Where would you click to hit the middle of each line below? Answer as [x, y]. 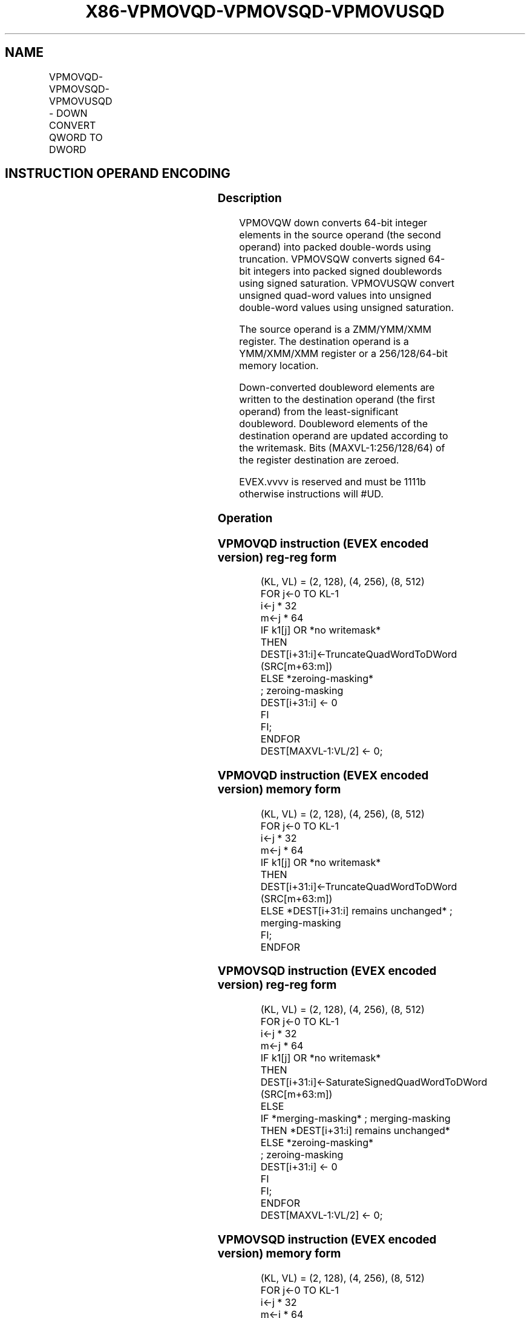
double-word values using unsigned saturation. [347, 308]
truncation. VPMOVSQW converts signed [332, 259]
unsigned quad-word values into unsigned [335, 296]
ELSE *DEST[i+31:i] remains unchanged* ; [356, 910]
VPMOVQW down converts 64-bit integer [333, 223]
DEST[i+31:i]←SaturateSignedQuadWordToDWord [374, 1082]
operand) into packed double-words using [335, 247]
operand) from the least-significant [319, 412]
